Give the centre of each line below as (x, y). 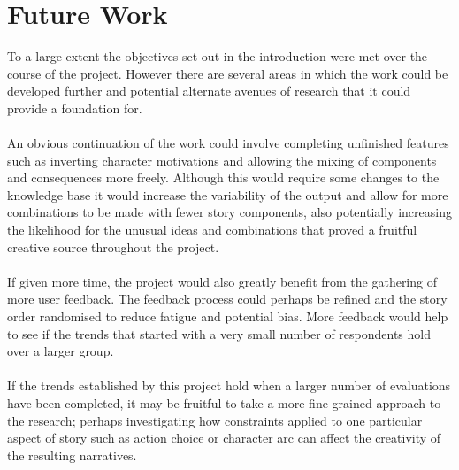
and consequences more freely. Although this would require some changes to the (223, 177)
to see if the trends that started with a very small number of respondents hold (219, 333)
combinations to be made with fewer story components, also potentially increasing (229, 212)
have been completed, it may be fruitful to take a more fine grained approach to (224, 403)
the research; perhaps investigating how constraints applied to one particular (215, 420)
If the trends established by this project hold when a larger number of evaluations (229, 385)
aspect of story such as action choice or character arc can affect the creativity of (224, 438)
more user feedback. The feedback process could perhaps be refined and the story (227, 299)
